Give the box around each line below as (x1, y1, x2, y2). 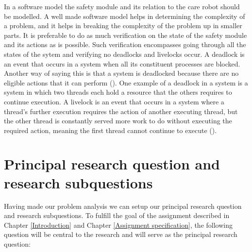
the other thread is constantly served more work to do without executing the (4, 116, 232, 126)
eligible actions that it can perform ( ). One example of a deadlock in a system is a (4, 77, 248, 87)
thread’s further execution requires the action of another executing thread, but (4, 106, 238, 116)
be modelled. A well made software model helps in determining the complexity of (4, 11, 245, 21)
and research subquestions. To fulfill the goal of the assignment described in (4, 210, 230, 220)
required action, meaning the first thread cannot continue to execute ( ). (4, 125, 217, 135)
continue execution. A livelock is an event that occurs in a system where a (4, 96, 224, 106)
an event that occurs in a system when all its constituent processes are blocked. (4, 58, 240, 68)
